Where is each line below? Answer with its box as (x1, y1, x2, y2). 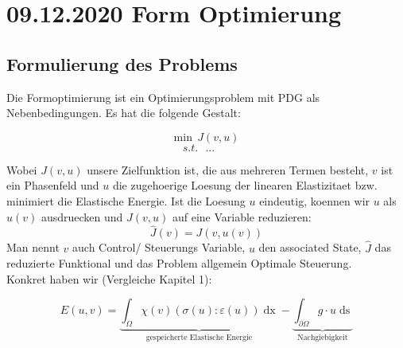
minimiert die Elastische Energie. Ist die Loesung (6, 192, 246, 209)
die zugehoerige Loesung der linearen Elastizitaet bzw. (112, 177, 378, 194)
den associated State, (258, 239, 362, 256)
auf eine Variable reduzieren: (172, 208, 312, 225)
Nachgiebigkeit (297, 334, 348, 342)
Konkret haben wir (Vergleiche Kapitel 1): (6, 270, 212, 287)
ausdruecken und (41, 208, 123, 225)
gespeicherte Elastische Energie (145, 334, 253, 342)
